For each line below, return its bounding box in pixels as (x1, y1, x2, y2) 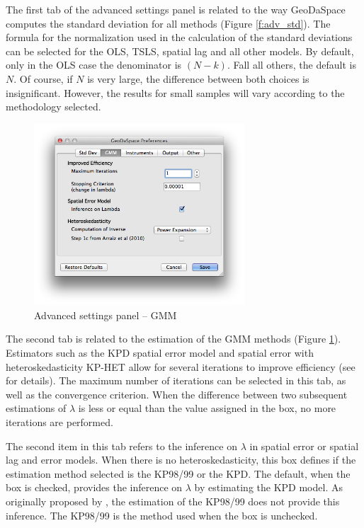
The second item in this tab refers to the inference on (6, 438, 237, 453)
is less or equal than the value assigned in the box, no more (78, 401, 336, 415)
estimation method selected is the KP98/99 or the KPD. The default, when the (6, 466, 351, 481)
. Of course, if (13, 71, 73, 86)
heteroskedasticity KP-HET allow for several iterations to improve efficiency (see (6, 359, 356, 374)
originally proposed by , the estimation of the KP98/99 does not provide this (6, 493, 340, 508)
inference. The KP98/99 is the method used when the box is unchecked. (6, 507, 318, 522)
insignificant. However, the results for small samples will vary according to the (6, 85, 345, 100)
